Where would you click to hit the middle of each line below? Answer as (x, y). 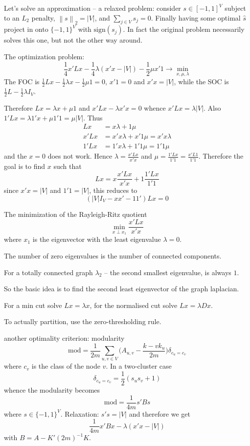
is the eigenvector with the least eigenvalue (97, 239)
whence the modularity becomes (52, 390)
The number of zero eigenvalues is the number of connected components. (113, 256)
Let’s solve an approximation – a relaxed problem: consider (92, 8)
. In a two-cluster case (139, 366)
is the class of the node (66, 366)
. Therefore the (221, 156)
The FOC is (22, 82)
